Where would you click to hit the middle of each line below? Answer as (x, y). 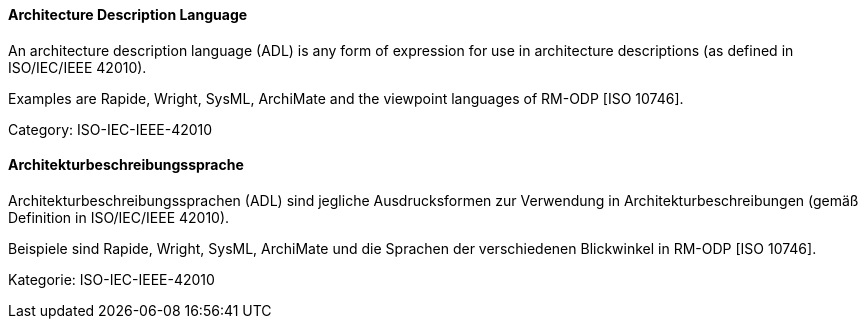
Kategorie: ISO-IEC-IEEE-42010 (111, 279)
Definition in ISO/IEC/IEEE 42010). (119, 217)
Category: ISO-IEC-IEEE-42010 (110, 129)
